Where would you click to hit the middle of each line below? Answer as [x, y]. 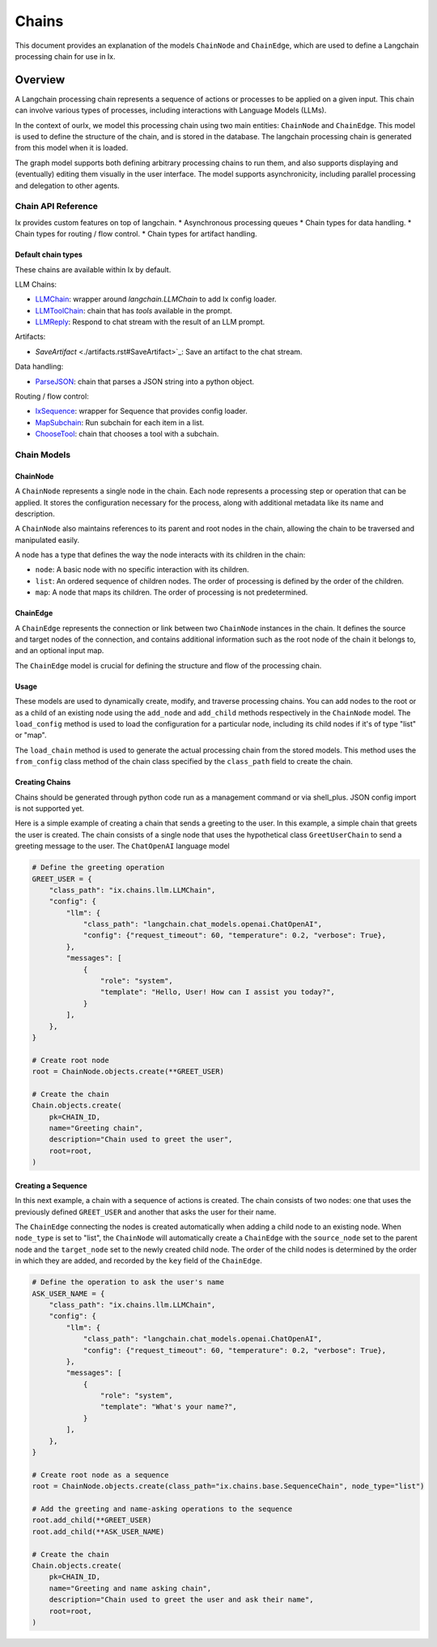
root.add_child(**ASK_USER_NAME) [98, 1532]
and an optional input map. [59, 651]
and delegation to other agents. [68, 186]
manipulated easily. [47, 540]
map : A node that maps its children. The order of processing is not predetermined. [172, 592]
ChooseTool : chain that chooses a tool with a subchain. [127, 434]
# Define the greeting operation [98, 868]
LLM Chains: [36, 284]
